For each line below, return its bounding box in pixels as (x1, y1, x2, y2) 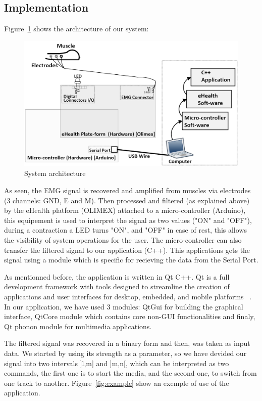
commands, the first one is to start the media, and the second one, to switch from (4, 368, 257, 378)
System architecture (24, 168, 86, 179)
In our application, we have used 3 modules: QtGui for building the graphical (4, 301, 243, 311)
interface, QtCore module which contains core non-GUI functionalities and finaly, (4, 311, 255, 322)
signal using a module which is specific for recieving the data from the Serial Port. (4, 254, 258, 265)
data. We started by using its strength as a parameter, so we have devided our (4, 347, 247, 358)
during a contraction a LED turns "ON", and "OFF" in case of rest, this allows (4, 225, 247, 235)
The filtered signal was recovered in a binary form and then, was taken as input (4, 338, 250, 348)
